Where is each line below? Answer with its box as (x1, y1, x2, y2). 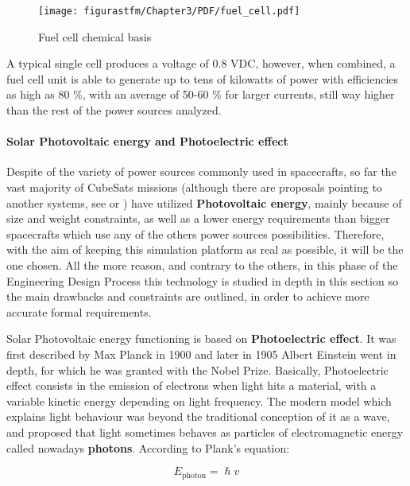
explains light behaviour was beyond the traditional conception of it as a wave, (6, 408, 390, 425)
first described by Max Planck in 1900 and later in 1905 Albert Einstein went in (6, 345, 396, 362)
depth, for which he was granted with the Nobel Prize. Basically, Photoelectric (6, 361, 389, 378)
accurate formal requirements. (6, 303, 152, 320)
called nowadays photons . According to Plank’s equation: (6, 439, 290, 456)
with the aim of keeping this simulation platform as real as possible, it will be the (6, 241, 404, 258)
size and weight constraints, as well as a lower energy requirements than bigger (6, 210, 390, 227)
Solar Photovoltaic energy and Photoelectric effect (6, 133, 288, 150)
